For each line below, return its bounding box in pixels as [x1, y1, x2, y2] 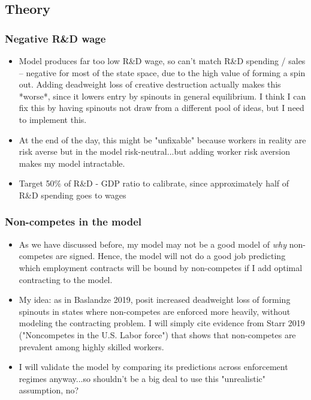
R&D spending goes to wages [19, 188, 126, 201]
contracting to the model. [19, 273, 113, 285]
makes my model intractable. [19, 157, 125, 169]
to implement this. [19, 113, 87, 125]
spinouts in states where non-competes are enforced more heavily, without [19, 305, 291, 317]
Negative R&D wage [5, 31, 106, 46]
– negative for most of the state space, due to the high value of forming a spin [19, 66, 306, 79]
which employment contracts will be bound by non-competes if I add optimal [19, 261, 303, 273]
